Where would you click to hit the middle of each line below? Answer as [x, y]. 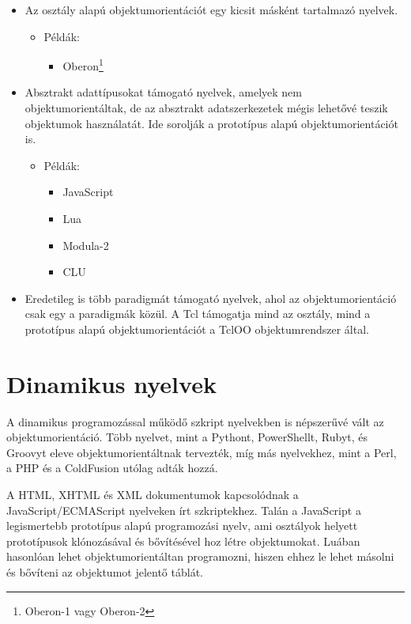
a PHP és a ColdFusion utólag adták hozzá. [112, 468]
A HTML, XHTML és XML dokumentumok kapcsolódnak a [153, 495]
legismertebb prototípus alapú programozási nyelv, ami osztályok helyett [182, 526]
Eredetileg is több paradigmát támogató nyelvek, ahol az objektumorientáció [211, 298]
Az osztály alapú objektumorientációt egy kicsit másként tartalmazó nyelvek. [211, 9]
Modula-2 [86, 245]
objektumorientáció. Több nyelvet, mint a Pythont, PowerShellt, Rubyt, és [187, 437]
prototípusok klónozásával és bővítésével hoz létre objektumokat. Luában [183, 541]
